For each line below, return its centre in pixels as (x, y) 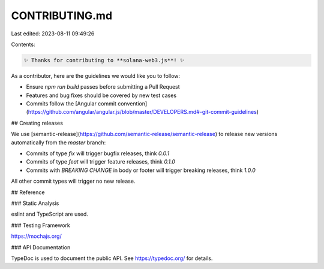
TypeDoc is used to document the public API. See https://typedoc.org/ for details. (112, 258)
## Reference (28, 192)
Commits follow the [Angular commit (71, 104)
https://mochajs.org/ (37, 236)
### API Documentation (41, 247)
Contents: (23, 44)
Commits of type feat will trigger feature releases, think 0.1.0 (100, 162)
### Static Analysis (35, 203)
